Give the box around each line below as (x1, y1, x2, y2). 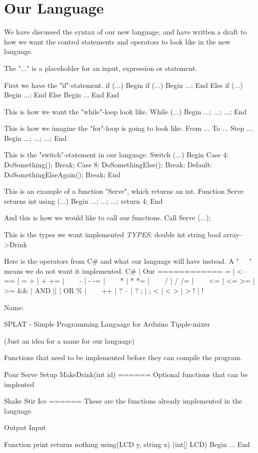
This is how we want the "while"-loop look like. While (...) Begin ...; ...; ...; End (4, 106, 247, 116)
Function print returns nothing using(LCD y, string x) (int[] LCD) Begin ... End (4, 439, 250, 449)
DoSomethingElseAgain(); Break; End (4, 169, 120, 179)
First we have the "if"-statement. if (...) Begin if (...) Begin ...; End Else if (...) (4, 79, 243, 90)
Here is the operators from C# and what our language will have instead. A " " (4, 256, 252, 266)
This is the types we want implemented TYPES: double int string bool (4, 229, 221, 240)
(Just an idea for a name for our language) (4, 335, 134, 346)
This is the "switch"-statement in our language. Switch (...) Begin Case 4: (4, 149, 228, 160)
